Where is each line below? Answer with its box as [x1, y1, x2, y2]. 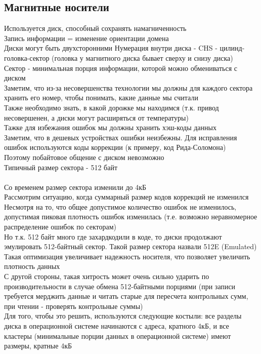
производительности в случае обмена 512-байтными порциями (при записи [4, 281, 236, 291]
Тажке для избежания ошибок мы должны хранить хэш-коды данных [4, 122, 216, 133]
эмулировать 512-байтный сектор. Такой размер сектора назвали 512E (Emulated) [4, 241, 257, 252]
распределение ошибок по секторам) [4, 221, 117, 232]
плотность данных [4, 261, 60, 271]
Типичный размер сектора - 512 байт [4, 162, 118, 172]
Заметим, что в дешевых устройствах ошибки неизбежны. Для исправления [4, 132, 237, 142]
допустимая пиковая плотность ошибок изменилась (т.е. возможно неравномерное [4, 211, 257, 222]
